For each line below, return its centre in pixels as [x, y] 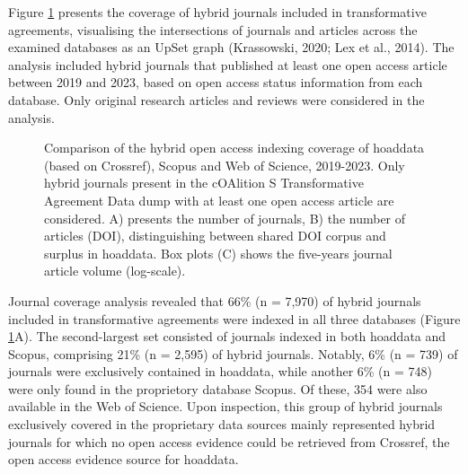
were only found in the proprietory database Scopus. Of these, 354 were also [218, 388]
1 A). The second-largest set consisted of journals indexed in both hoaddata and [227, 336]
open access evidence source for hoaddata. [124, 459]
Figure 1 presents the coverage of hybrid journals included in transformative [217, 12]
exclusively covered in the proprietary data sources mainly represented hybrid [222, 424]
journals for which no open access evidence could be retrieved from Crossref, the [229, 441]
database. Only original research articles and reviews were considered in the [216, 99]
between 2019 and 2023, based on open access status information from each [216, 82]
